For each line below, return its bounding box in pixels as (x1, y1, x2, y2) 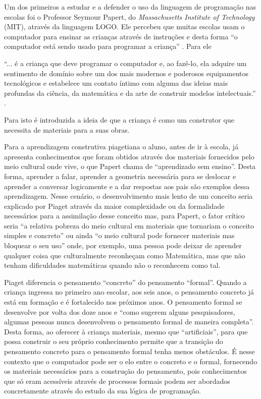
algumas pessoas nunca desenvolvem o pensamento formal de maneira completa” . (4, 316, 254, 327)
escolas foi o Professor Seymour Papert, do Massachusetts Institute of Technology (4, 11, 255, 22)
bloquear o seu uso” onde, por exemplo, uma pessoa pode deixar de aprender (4, 240, 242, 251)
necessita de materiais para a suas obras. (4, 124, 130, 135)
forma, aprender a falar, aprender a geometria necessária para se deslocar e (4, 170, 236, 181)
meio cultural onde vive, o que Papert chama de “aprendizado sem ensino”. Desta (4, 161, 256, 172)
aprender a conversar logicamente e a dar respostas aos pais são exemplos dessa (4, 181, 250, 191)
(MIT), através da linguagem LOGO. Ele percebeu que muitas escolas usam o (4, 21, 245, 32)
